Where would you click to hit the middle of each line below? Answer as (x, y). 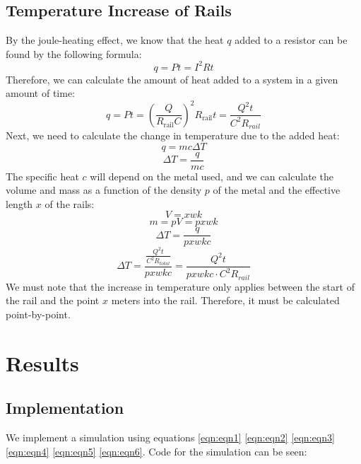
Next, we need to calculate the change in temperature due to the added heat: (173, 135)
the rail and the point (53, 300)
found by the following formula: (74, 53)
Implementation (65, 408)
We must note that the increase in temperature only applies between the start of (180, 286)
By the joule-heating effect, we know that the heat (115, 40)
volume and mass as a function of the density (104, 190)
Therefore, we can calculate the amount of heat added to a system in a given (172, 79)
